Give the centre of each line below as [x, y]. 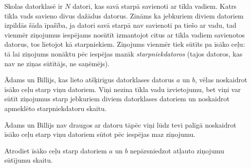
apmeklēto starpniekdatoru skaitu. [55, 108]
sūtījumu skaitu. [29, 160]
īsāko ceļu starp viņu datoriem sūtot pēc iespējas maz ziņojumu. [100, 134]
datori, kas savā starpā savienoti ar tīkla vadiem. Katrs [155, 6]
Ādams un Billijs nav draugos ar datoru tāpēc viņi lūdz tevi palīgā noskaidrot [120, 124]
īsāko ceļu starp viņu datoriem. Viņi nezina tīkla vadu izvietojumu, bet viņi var [123, 89]
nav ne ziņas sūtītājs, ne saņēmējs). [57, 63]
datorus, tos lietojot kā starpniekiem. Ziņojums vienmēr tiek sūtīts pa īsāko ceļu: [125, 44]
